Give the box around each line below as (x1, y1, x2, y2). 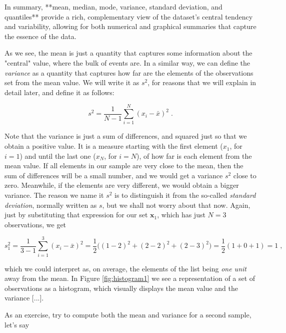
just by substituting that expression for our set (4, 209, 148, 220)
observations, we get (4, 219, 66, 229)
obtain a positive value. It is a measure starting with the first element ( (4, 141, 223, 151)
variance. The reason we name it (4, 190, 104, 200)
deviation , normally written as (4, 199, 97, 210)
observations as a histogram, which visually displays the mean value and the (4, 282, 238, 293)
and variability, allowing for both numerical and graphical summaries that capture (4, 21, 256, 32)
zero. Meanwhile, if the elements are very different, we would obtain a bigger (4, 180, 239, 190)
